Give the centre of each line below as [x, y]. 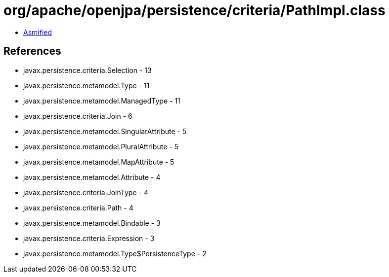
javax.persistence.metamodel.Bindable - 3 [92, 223]
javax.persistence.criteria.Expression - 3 [89, 238]
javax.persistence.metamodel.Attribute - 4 [92, 177]
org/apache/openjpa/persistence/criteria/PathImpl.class [194, 10]
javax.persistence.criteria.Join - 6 [78, 116]
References [32, 51]
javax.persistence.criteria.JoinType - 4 [86, 192]
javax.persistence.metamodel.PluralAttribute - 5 [101, 146]
